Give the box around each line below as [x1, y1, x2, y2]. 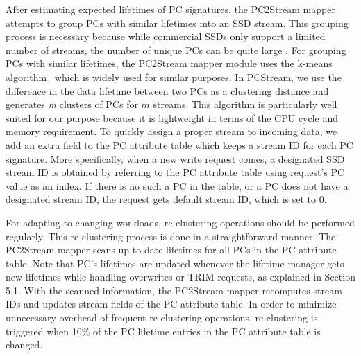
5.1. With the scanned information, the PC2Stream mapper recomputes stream [6, 283, 342, 297]
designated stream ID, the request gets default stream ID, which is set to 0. [6, 192, 327, 206]
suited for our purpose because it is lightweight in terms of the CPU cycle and [6, 110, 339, 125]
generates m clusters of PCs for [6, 97, 138, 112]
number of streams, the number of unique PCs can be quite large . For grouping [6, 42, 346, 57]
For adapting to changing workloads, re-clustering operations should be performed [6, 215, 355, 229]
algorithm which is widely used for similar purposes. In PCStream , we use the [6, 69, 342, 84]
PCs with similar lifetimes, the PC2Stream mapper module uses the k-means [6, 56, 333, 71]
